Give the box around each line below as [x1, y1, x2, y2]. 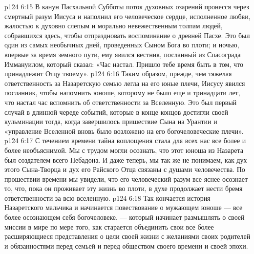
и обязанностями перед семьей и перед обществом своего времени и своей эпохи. [4, 240, 248, 251]
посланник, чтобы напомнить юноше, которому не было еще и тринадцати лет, [4, 87, 240, 98]
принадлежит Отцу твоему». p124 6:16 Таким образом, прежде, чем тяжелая [4, 68, 232, 79]
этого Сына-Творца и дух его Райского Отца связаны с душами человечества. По [4, 164, 245, 174]
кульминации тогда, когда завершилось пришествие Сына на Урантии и [4, 116, 217, 127]
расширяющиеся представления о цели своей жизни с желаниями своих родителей [4, 231, 251, 241]
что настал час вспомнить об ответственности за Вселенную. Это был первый [4, 97, 237, 107]
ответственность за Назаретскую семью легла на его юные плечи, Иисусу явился [4, 78, 245, 88]
